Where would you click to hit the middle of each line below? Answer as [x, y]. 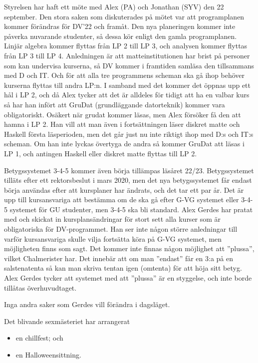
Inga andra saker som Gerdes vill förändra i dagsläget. [87, 304]
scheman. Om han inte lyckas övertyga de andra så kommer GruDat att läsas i [124, 144]
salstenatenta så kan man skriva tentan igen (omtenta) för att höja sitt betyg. [123, 268]
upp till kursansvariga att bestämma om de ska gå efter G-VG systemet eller [122, 199]
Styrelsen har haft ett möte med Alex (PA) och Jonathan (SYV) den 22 [114, 6]
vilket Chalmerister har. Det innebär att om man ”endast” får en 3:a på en [119, 258]
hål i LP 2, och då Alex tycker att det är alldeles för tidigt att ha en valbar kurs [127, 95]
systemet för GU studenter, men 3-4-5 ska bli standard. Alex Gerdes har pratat [131, 209]
